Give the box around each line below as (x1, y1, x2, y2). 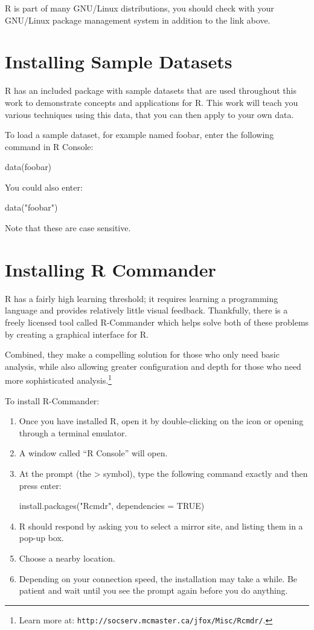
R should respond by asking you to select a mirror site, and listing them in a (19, 519, 303, 532)
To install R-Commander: (5, 394, 100, 407)
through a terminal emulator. (19, 426, 127, 439)
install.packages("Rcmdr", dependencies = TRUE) (19, 499, 205, 512)
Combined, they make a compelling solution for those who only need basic (5, 348, 280, 361)
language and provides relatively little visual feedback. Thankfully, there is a (5, 304, 288, 317)
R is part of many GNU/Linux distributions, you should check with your (5, 2, 274, 14)
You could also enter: (5, 180, 83, 193)
